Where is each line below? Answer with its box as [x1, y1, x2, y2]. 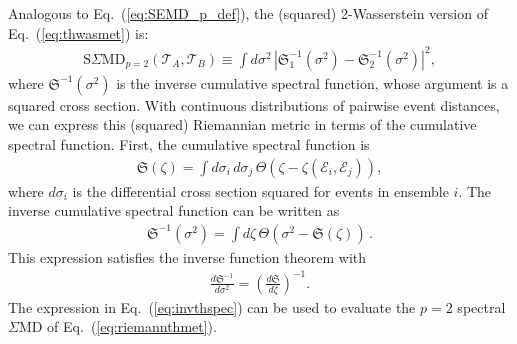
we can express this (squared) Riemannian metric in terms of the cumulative [8, 114, 477, 135]
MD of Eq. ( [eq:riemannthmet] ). [18, 316, 217, 337]
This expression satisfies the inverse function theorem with [8, 246, 367, 267]
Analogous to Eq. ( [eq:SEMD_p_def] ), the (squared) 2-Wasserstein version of [8, 3, 488, 23]
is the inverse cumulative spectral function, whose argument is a [116, 72, 509, 93]
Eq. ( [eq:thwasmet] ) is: [8, 22, 149, 43]
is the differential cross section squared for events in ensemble [72, 180, 449, 201]
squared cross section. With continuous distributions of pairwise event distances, [8, 94, 500, 115]
